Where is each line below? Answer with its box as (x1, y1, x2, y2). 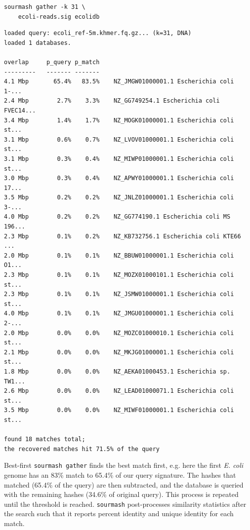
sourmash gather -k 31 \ (4, 3, 85, 10)
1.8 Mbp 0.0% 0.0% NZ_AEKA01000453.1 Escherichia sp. (4, 368, 231, 375)
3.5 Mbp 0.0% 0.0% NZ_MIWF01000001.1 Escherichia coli (4, 407, 234, 414)
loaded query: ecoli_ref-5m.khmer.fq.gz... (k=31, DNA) (4, 30, 192, 37)
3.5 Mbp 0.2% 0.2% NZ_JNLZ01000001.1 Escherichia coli (4, 194, 234, 201)
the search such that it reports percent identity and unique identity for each (4, 508, 234, 519)
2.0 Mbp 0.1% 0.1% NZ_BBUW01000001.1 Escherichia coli (4, 252, 234, 259)
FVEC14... (4, 107, 36, 114)
